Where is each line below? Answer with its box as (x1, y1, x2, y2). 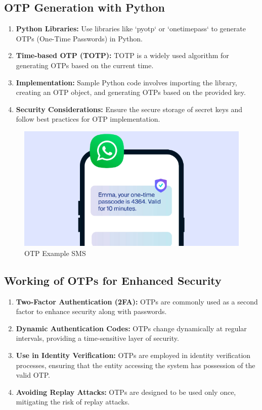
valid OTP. (16, 370, 50, 380)
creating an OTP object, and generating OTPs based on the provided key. (16, 87, 246, 97)
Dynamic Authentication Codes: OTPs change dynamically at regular (16, 323, 247, 333)
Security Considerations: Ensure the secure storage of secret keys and (16, 104, 243, 114)
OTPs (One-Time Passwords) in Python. (16, 33, 143, 43)
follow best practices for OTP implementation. (16, 114, 160, 124)
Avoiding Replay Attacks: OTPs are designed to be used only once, (16, 386, 236, 397)
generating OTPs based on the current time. (16, 60, 154, 70)
